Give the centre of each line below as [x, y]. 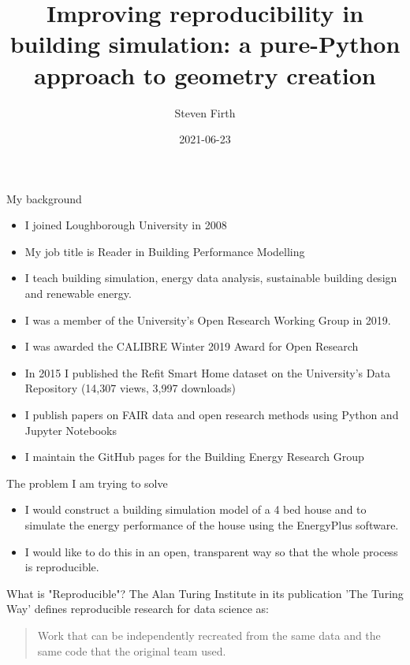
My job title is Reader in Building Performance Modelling [165, 251]
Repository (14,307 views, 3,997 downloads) [130, 388]
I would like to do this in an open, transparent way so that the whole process [211, 551]
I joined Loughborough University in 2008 [126, 225]
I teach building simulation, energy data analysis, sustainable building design [211, 278]
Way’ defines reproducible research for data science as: [138, 609]
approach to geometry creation [205, 74]
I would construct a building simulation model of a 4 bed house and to [196, 509]
